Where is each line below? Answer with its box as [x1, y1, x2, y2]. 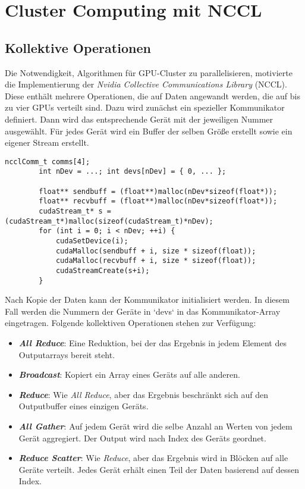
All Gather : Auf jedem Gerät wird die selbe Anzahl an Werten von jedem [18, 420, 293, 432]
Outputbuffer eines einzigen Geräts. [18, 400, 149, 412]
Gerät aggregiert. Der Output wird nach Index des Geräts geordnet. [18, 431, 266, 444]
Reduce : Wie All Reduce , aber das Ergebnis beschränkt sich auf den [18, 388, 268, 400]
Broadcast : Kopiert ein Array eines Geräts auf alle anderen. [18, 368, 240, 381]
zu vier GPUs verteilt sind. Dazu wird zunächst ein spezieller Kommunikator [5, 101, 285, 114]
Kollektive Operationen [5, 38, 151, 57]
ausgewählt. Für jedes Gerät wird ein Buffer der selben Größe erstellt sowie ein [5, 124, 293, 137]
